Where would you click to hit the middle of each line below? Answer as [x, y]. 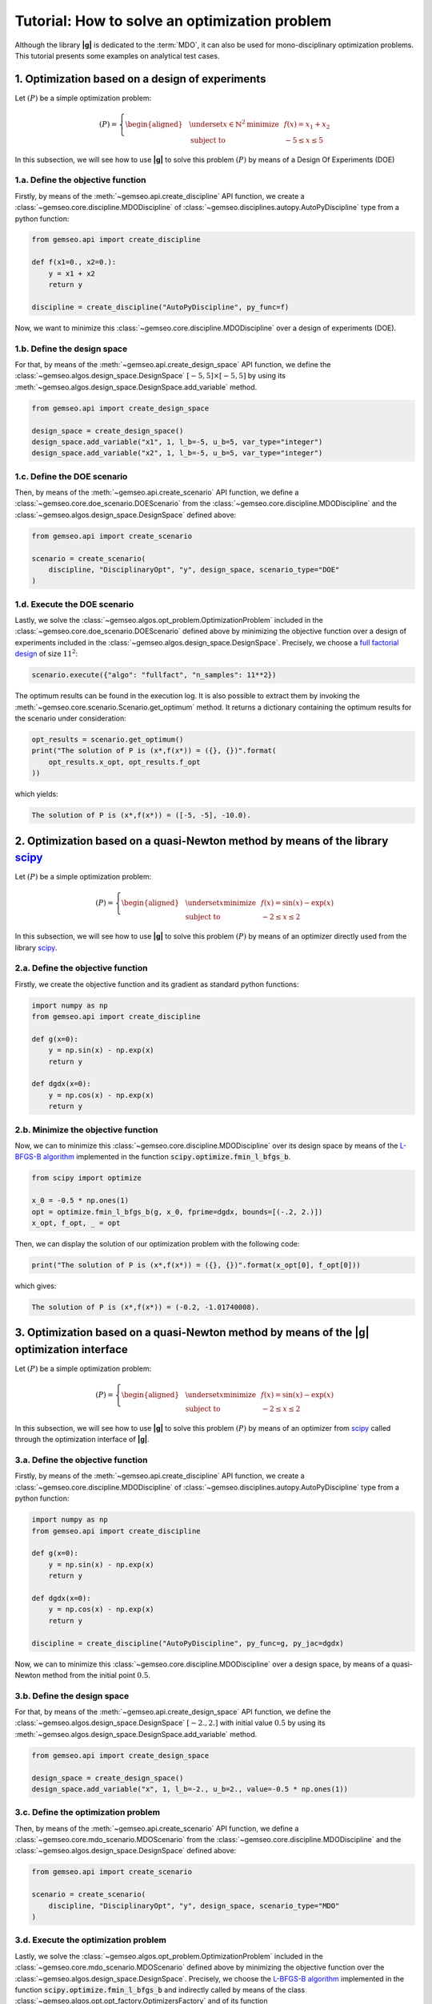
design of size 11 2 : [46, 653]
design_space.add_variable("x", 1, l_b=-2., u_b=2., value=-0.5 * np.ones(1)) [190, 1789]
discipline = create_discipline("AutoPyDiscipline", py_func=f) [160, 307]
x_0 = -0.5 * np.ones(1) [80, 1201]
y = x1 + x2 [72, 273]
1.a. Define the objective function [80, 180]
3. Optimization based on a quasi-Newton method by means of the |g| [192, 1333]
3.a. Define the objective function [81, 1461]
